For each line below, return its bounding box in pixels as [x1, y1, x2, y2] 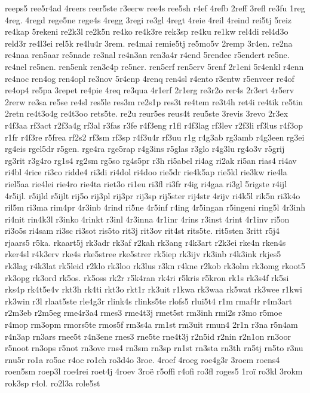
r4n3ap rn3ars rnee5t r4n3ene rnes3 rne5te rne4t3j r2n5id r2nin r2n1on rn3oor [5, 330, 291, 342]
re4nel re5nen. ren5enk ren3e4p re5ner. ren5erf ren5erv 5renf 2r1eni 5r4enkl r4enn [5, 60, 304, 72]
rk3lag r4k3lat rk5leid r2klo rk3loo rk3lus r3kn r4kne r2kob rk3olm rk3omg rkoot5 [5, 260, 306, 272]
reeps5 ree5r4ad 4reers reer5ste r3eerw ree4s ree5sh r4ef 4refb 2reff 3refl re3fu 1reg [5, 2, 305, 14]
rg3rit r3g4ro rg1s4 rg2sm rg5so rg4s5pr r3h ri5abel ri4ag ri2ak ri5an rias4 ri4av [5, 154, 297, 166]
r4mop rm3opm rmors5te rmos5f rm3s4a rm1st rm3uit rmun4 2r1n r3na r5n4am [5, 318, 298, 331]
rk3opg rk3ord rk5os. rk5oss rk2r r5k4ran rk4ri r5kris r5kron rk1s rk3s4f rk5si [5, 271, 289, 284]
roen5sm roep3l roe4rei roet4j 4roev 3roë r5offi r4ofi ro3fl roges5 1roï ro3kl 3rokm [5, 365, 303, 377]
